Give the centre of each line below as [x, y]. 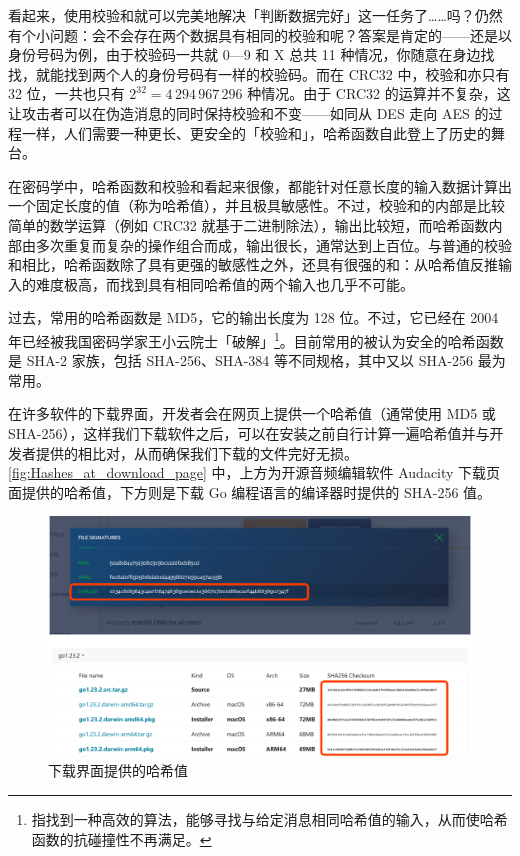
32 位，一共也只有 [66, 93]
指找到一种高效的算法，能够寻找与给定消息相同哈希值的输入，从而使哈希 [269, 819]
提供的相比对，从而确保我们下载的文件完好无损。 [196, 452]
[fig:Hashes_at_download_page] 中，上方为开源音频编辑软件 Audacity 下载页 [254, 472]
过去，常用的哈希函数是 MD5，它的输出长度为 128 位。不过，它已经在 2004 [253, 317]
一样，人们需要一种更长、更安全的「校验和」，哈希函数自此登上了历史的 [256, 132]
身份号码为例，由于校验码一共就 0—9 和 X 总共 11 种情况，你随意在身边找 [251, 54]
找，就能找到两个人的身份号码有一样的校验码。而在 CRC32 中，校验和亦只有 [259, 73]
